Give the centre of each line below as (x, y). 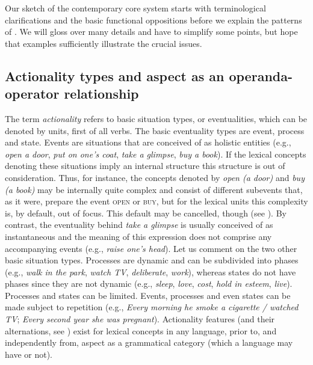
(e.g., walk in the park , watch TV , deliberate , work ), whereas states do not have (150, 271)
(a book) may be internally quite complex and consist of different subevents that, (154, 189)
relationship (101, 94)
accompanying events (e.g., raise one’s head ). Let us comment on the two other (151, 248)
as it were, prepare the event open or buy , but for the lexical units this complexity (156, 201)
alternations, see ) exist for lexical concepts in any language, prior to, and (141, 330)
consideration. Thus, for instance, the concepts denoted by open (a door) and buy (155, 177)
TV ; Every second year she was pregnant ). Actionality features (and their (140, 319)
